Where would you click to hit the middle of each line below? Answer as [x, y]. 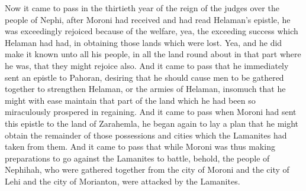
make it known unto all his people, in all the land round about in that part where [153, 54]
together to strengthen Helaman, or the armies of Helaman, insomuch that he [145, 89]
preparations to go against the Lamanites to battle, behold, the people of [137, 158]
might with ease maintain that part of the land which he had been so [130, 100]
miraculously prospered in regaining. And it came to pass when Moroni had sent [151, 112]
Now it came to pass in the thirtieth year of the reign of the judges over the [142, 8]
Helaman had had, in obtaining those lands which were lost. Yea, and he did [144, 42]
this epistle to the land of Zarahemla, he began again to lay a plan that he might [152, 123]
